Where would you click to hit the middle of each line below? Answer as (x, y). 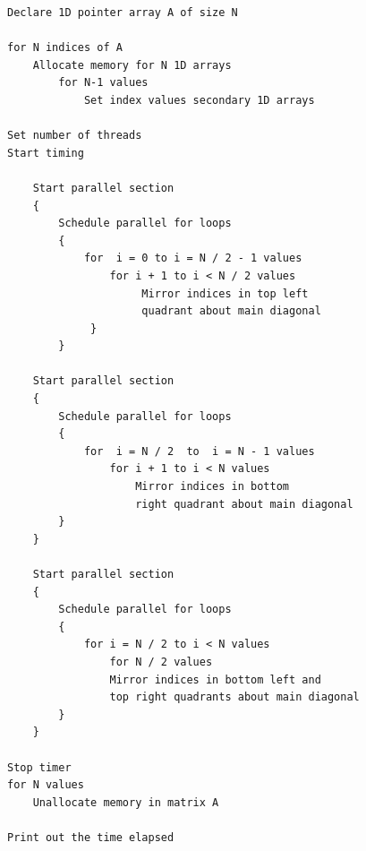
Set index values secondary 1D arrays (199, 100)
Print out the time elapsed (91, 837)
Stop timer (39, 767)
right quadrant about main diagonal (244, 504)
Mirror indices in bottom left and (215, 679)
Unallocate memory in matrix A (126, 802)
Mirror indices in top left (225, 293)
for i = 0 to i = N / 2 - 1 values (193, 258)
